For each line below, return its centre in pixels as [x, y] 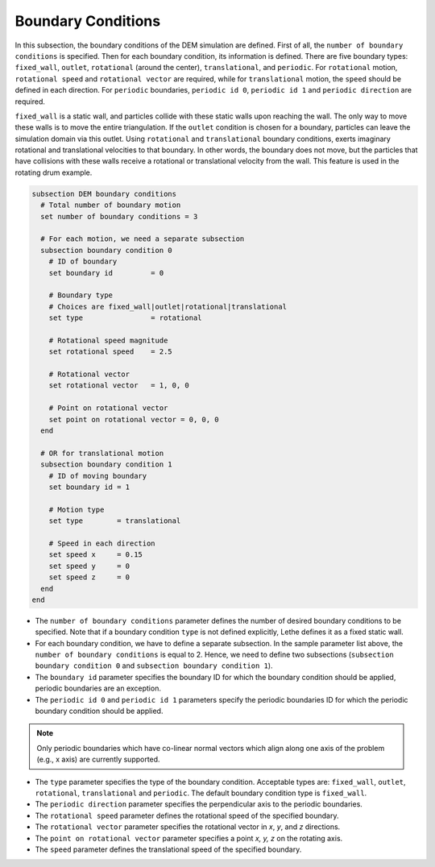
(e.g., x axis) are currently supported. [98, 759]
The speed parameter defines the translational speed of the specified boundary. [168, 849]
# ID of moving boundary [98, 476]
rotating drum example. [54, 172]
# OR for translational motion [102, 453]
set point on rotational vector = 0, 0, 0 [134, 419]
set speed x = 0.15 [95, 555]
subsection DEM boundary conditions [104, 194]
